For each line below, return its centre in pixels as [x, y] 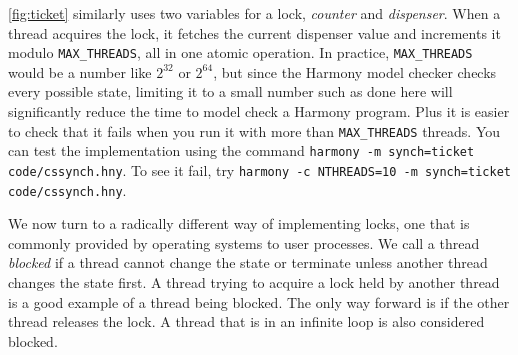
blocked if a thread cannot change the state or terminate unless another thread [248, 262]
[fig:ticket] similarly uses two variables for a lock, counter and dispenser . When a [254, 13]
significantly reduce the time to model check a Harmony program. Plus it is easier [259, 111]
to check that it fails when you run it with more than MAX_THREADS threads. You [254, 130]
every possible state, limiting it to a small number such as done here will [230, 91]
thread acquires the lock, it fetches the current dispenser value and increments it [254, 32]
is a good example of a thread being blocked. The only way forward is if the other [259, 301]
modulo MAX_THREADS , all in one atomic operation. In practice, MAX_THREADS [240, 52]
